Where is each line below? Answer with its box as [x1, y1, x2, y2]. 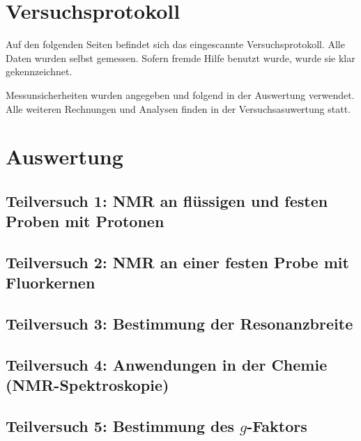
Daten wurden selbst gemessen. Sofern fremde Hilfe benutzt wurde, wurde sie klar [6, 50, 355, 65]
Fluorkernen [6, 272, 95, 293]
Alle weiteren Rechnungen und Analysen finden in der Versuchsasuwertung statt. [6, 101, 351, 116]
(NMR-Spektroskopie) [6, 374, 169, 396]
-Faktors [247, 415, 307, 437]
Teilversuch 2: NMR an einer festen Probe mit [6, 252, 349, 273]
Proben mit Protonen [6, 210, 164, 232]
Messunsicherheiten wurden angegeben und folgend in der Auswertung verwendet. [6, 87, 355, 102]
